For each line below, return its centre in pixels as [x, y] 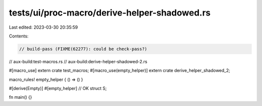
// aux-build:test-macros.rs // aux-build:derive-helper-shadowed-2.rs [78, 61]
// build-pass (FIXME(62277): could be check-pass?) [83, 49]
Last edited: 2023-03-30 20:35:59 [43, 27]
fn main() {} [21, 97]
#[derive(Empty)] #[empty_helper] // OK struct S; [58, 88]
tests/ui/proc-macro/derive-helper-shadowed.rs [110, 13]
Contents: [19, 36]
